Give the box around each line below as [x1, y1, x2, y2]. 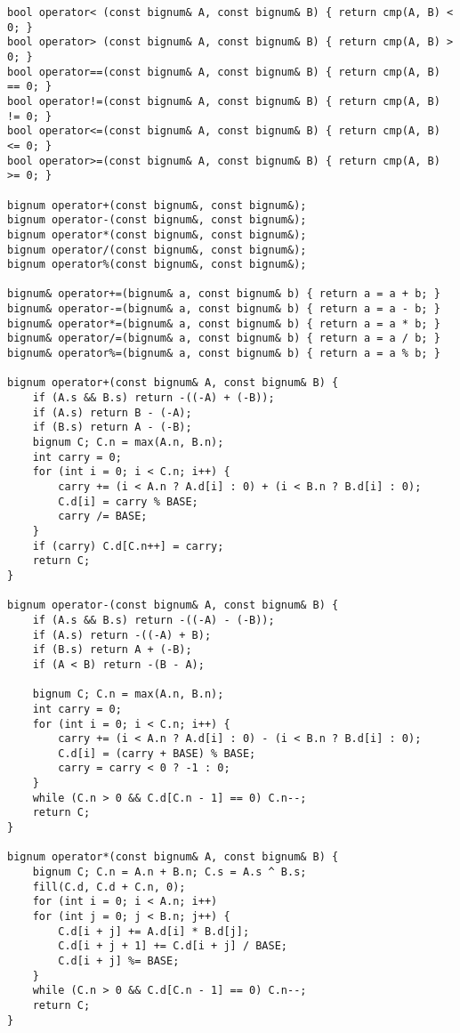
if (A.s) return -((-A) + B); [32, 628, 212, 642]
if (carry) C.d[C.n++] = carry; [32, 539, 224, 553]
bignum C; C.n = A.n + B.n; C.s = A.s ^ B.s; [32, 866, 307, 879]
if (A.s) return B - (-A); [32, 406, 192, 419]
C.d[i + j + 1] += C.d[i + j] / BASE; [58, 940, 287, 953]
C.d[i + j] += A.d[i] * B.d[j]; [58, 924, 250, 938]
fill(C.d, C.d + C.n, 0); [32, 880, 186, 893]
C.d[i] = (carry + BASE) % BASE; [58, 747, 256, 760]
